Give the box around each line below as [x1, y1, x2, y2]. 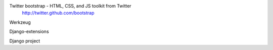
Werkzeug [9, 19, 31, 25]
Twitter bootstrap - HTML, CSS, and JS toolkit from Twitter [9, 3, 131, 9]
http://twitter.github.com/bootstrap [22, 10, 95, 16]
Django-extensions [9, 28, 49, 35]
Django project [9, 38, 40, 44]
